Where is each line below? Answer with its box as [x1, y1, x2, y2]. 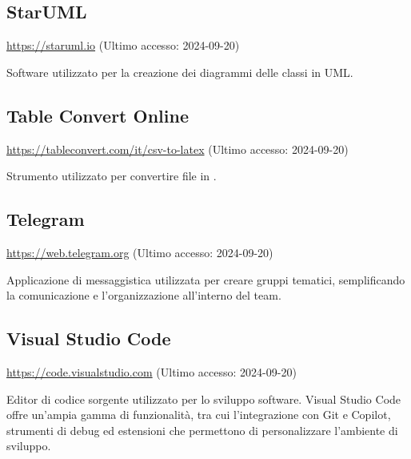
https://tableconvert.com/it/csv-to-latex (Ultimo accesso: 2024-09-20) [6, 140, 349, 157]
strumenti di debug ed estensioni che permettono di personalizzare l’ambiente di [6, 421, 398, 438]
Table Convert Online [6, 103, 189, 127]
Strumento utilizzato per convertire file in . [6, 167, 217, 184]
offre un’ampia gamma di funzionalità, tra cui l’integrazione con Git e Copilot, [6, 406, 391, 423]
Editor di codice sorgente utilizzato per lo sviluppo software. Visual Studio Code [6, 390, 401, 407]
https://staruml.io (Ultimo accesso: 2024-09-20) [6, 37, 240, 54]
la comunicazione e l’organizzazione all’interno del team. [6, 287, 281, 304]
